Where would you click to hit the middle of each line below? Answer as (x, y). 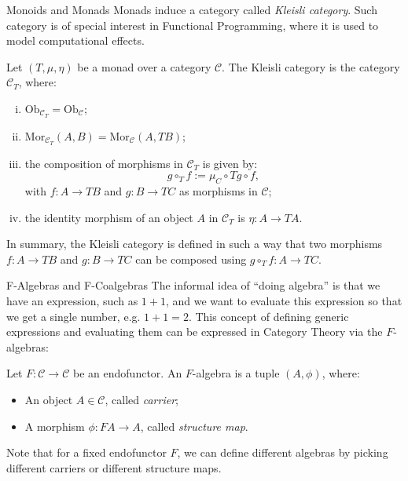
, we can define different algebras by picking (283, 452)
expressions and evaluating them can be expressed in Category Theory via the (195, 332)
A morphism (55, 426)
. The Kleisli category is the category (311, 66)
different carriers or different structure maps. (114, 467)
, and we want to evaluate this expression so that (284, 301)
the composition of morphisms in (104, 163)
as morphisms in (218, 191)
